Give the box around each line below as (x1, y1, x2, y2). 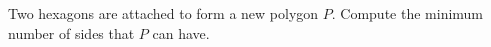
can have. (152, 22, 210, 43)
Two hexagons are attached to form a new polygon (8, 3, 319, 23)
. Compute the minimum (331, 3, 484, 23)
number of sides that (8, 22, 135, 43)
